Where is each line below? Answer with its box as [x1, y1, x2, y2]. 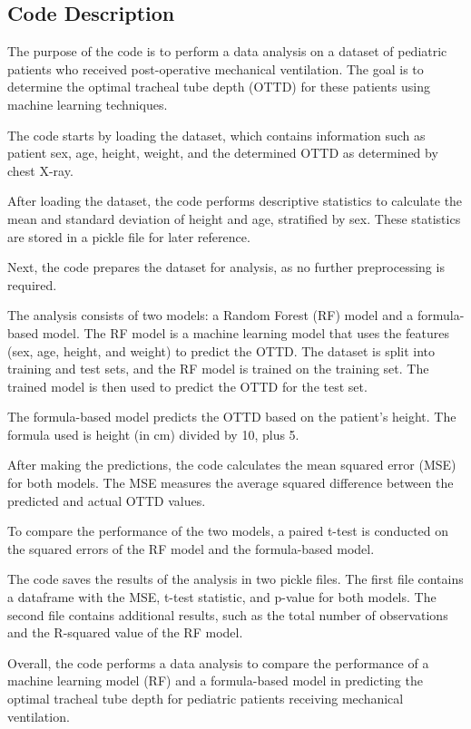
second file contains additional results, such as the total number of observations [7, 605, 448, 624]
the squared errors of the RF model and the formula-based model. [7, 539, 375, 558]
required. [7, 275, 57, 294]
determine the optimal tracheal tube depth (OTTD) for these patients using [7, 77, 431, 96]
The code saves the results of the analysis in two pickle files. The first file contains [7, 569, 464, 588]
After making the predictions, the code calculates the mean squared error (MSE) [7, 455, 456, 474]
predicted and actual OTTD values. [7, 491, 206, 510]
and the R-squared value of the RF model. [7, 623, 243, 642]
